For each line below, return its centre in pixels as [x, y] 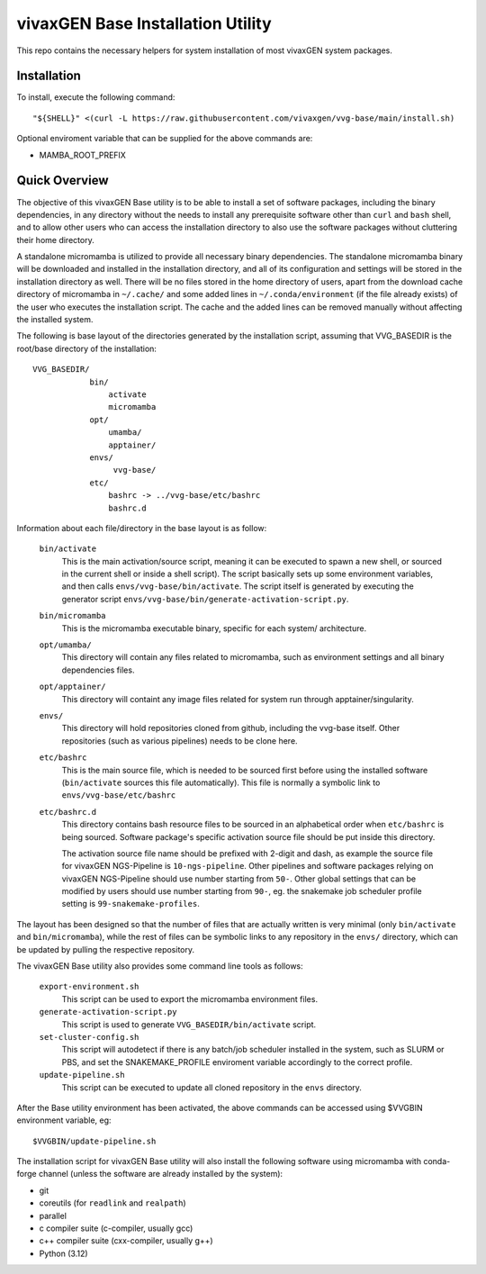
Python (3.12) [64, 1253]
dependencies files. [98, 670]
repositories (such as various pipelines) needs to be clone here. [180, 741]
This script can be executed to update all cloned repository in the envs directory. [211, 1087]
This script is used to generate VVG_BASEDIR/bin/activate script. [189, 1024]
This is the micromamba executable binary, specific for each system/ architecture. [214, 628]
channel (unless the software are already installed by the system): [161, 1174]
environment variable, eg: [64, 1120]
